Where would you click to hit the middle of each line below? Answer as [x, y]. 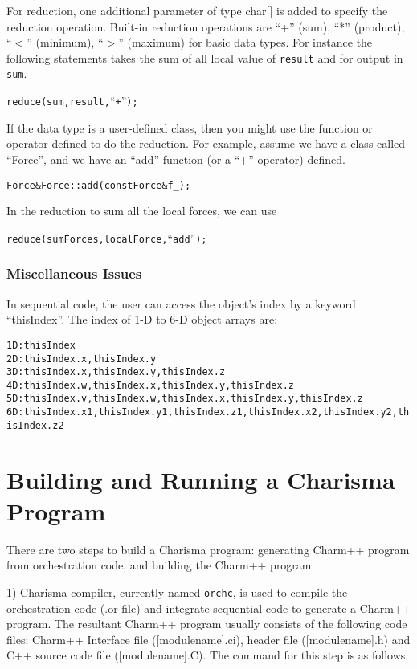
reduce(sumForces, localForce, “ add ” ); [107, 237]
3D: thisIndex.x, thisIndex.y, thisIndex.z [116, 372]
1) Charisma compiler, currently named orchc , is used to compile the [177, 591]
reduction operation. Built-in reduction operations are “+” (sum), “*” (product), [206, 26]
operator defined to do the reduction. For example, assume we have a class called [206, 143]
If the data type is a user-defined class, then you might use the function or [190, 127]
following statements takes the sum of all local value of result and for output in [205, 57]
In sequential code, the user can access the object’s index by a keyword [181, 303]
